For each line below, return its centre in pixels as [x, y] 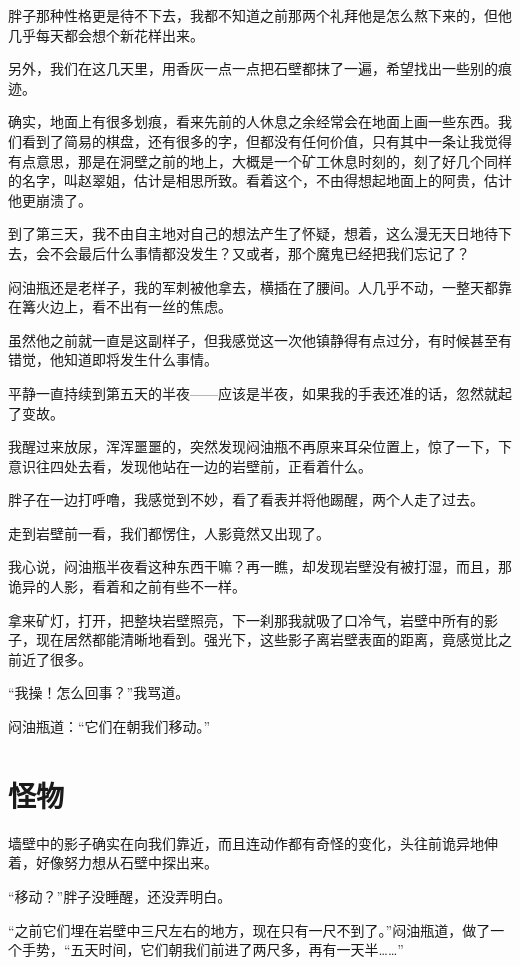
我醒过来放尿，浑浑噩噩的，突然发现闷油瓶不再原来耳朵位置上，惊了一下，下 [260, 446]
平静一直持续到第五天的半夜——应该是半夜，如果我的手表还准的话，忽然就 [253, 392]
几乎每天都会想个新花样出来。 [106, 34]
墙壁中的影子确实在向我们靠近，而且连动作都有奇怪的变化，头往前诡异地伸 [253, 842]
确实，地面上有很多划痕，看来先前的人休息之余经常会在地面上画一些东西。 [253, 121]
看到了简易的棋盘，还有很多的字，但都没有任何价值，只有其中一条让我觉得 [266, 140]
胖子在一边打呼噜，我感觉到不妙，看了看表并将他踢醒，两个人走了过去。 [246, 499]
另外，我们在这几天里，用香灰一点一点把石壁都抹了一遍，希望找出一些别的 [253, 68]
